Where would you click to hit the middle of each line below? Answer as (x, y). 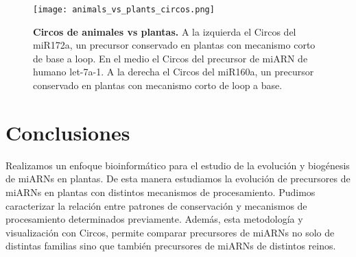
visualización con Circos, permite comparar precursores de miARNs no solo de (170, 232)
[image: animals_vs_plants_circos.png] (124, 10)
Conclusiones (68, 132)
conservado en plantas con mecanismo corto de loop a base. (158, 85)
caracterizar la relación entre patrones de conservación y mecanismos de (156, 205)
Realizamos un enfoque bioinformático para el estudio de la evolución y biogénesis (178, 165)
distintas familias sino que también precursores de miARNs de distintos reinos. (171, 246)
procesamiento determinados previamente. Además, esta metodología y (154, 219)
